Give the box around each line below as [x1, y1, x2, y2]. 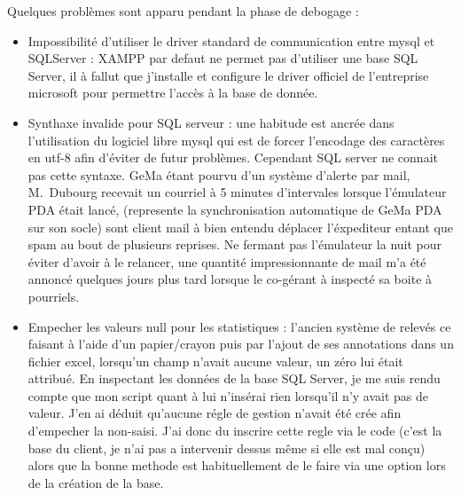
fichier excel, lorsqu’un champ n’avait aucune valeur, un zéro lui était [27, 351, 403, 370]
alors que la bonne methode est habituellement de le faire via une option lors [27, 456, 446, 475]
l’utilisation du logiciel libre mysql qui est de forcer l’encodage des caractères [27, 130, 445, 149]
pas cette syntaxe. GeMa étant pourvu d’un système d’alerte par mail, [27, 165, 410, 184]
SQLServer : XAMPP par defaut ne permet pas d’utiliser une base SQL [27, 49, 418, 67]
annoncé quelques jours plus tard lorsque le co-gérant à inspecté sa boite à [27, 270, 433, 288]
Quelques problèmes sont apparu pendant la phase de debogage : [7, 2, 359, 20]
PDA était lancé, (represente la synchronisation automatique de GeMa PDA [27, 200, 442, 218]
